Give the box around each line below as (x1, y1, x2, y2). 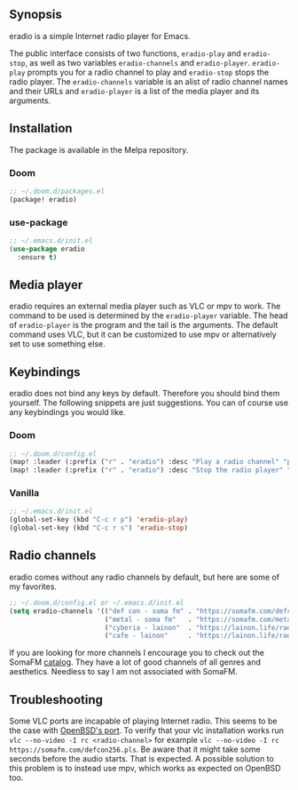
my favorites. (9, 581, 58, 592)
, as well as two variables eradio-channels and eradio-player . (25, 57, 251, 68)
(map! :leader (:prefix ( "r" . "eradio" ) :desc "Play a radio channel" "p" (9, 458, 295, 467)
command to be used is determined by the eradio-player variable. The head (9, 310, 288, 321)
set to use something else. (9, 339, 106, 349)
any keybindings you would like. (9, 407, 126, 418)
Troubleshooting (9, 692, 104, 707)
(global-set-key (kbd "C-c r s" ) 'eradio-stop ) (9, 523, 189, 532)
